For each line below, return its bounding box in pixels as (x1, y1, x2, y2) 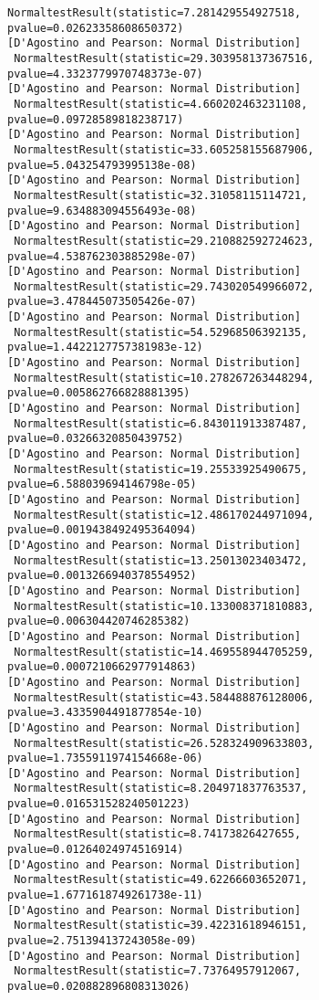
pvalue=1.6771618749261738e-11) (7, 889, 203, 902)
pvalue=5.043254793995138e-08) (7, 158, 197, 172)
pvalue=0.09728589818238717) (7, 112, 184, 126)
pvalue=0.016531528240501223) (7, 797, 190, 811)
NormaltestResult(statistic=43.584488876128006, (14, 690, 314, 704)
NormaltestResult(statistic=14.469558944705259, (14, 645, 314, 658)
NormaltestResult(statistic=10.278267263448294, (14, 371, 314, 384)
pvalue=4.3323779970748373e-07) (7, 67, 203, 80)
